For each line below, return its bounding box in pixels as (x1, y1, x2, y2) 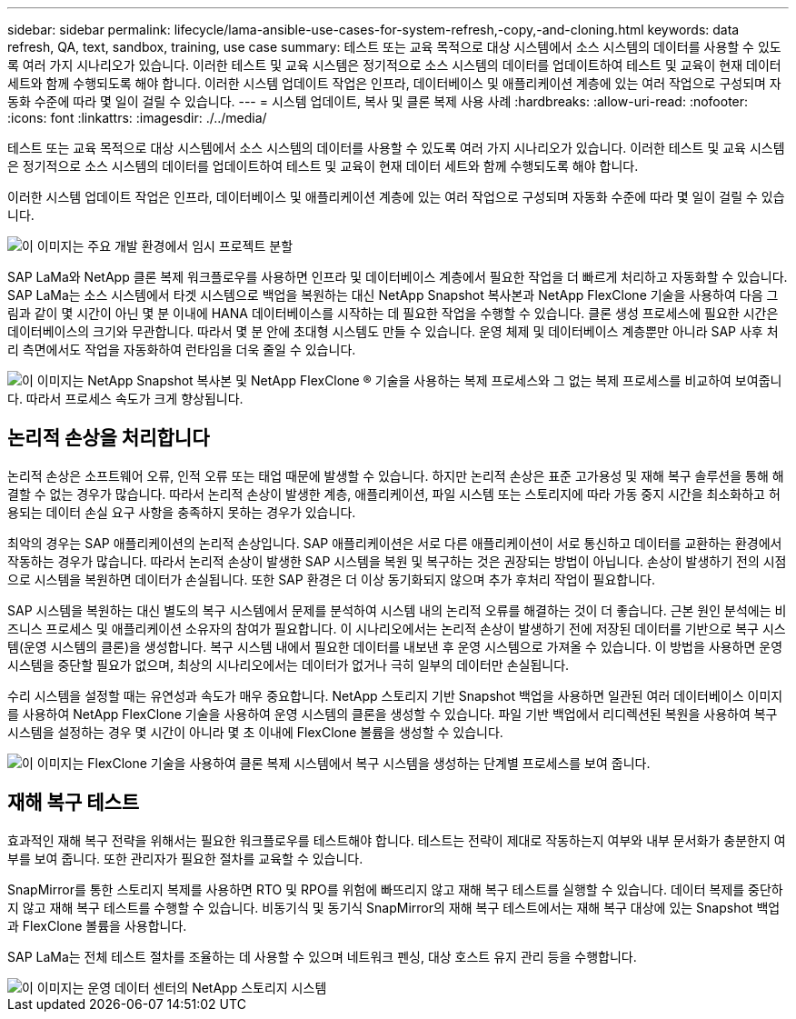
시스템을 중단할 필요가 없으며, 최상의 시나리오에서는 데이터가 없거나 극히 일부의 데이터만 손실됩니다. (7, 656, 570, 673)
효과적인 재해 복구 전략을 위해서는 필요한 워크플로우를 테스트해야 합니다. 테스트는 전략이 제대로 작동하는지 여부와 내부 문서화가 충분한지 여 (7, 832, 786, 848)
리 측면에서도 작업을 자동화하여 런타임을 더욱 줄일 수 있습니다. (7, 342, 356, 357)
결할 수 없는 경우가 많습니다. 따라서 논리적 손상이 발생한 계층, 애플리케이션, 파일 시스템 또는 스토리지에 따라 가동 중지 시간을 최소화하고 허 (7, 485, 781, 502)
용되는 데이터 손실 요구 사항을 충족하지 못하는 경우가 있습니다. (7, 504, 356, 520)
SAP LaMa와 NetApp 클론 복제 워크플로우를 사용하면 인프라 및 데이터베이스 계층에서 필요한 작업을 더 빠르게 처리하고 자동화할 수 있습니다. (7, 269, 788, 285)
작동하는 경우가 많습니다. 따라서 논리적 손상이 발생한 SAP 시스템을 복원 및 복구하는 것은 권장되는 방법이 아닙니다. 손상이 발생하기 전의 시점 (7, 553, 787, 569)
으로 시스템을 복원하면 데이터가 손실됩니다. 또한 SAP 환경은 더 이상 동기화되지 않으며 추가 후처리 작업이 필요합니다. (7, 571, 655, 587)
